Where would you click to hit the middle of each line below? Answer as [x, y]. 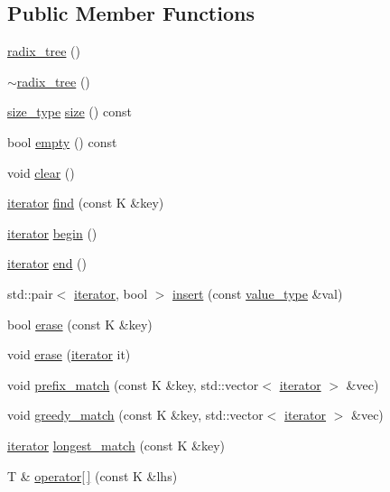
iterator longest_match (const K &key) [116, 445]
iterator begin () [52, 232]
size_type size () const [70, 111]
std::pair [30, 293]
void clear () [41, 172]
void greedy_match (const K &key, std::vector [135, 415]
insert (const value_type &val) [258, 293]
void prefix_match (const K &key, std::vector [133, 384]
